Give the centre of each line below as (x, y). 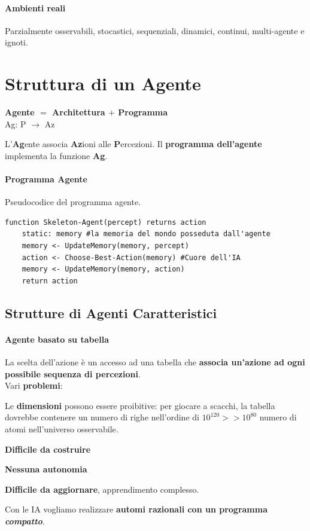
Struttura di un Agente (103, 83)
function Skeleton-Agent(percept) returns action (106, 222)
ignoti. (16, 42)
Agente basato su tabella (57, 339)
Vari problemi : (34, 385)
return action (50, 281)
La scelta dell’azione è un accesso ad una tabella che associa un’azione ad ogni (155, 362)
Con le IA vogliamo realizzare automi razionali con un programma (136, 509)
